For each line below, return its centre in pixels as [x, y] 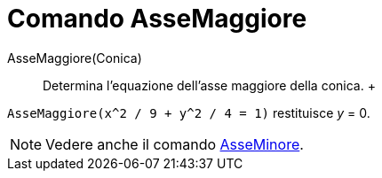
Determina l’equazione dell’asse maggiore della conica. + [209, 85]
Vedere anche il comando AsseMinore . [175, 144]
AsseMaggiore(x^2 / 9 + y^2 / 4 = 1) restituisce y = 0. [189, 112]
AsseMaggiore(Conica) [75, 58]
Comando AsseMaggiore [157, 19]
